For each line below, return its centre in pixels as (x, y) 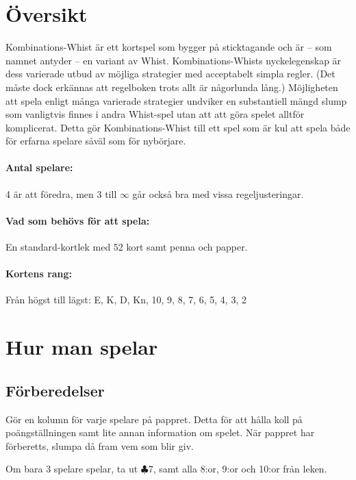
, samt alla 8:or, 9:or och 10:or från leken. (240, 469)
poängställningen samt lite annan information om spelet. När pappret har (160, 432)
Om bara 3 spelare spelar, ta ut (72, 469)
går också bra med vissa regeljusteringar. (218, 193)
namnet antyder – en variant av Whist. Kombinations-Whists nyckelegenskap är (174, 60)
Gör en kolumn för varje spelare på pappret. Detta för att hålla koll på (154, 419)
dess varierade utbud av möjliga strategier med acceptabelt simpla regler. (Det (170, 74)
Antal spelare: (39, 167)
